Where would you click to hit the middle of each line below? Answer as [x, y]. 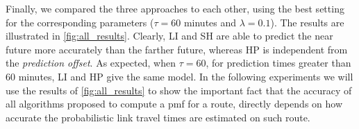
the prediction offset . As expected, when [91, 63]
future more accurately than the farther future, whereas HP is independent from [177, 49]
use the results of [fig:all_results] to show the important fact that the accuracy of [179, 90]
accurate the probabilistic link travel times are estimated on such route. [158, 117]
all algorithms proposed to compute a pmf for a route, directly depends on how [174, 104]
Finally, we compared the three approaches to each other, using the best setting [175, 8]
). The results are [307, 22]
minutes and [210, 22]
